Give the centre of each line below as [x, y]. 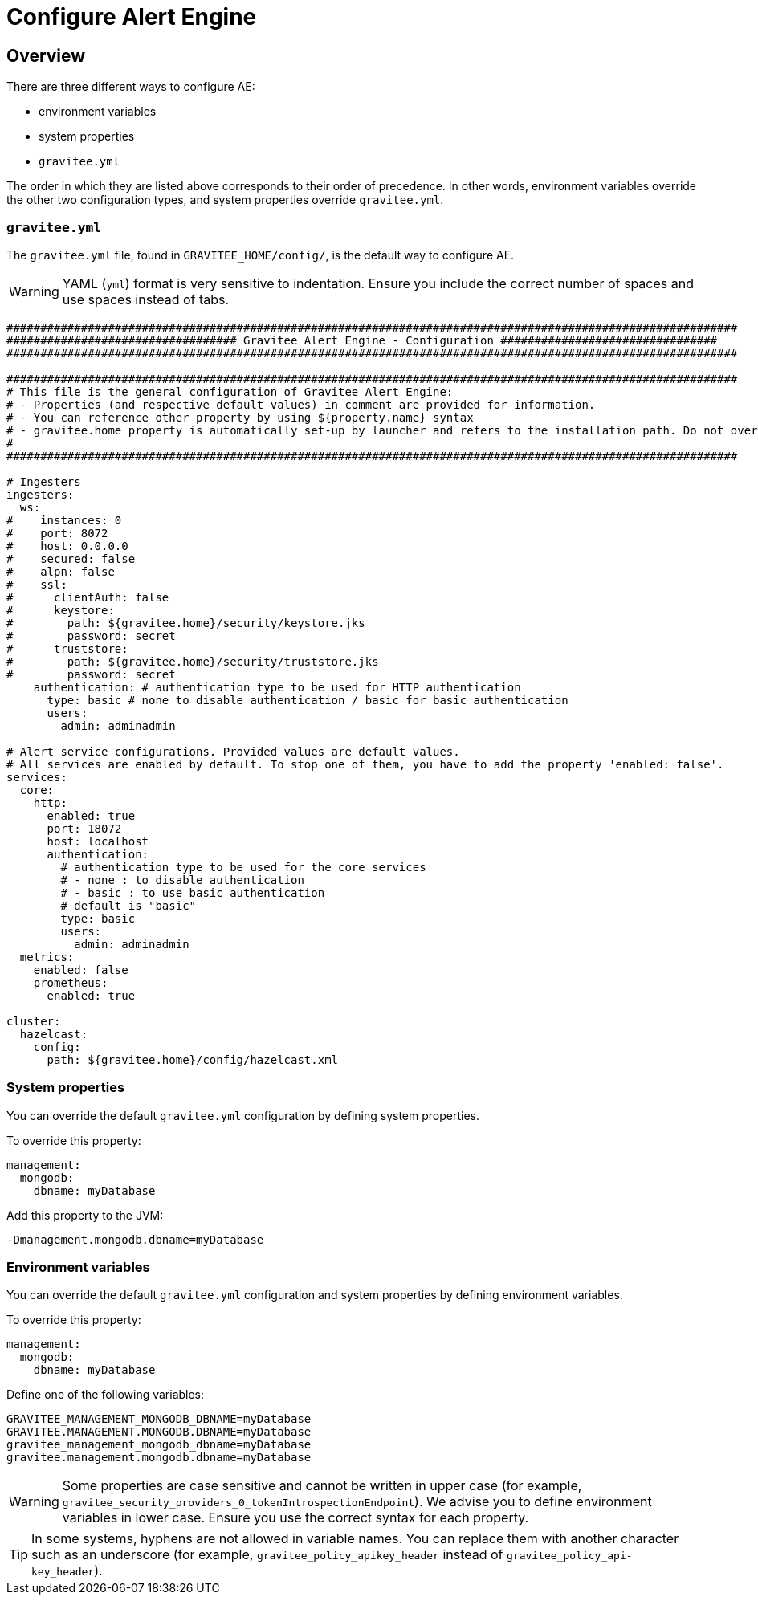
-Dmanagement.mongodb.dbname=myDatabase [135, 1239]
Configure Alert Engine [132, 17]
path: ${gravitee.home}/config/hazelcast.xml [193, 1059]
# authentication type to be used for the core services [243, 867]
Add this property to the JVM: [85, 1215]
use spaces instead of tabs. [146, 299]
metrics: [47, 957]
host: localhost [98, 841]
